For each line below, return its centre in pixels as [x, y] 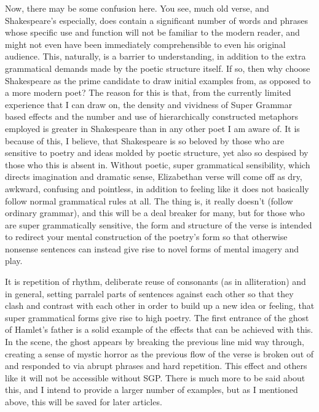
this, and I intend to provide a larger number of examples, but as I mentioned [152, 390]
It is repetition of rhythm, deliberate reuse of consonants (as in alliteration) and [156, 282]
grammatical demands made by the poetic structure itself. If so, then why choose [158, 68]
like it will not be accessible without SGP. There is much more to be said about [155, 377]
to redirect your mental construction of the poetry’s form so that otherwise [146, 237]
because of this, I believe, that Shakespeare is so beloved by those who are [145, 140]
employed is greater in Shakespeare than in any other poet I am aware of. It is [152, 128]
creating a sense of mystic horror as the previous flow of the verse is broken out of [159, 353]
